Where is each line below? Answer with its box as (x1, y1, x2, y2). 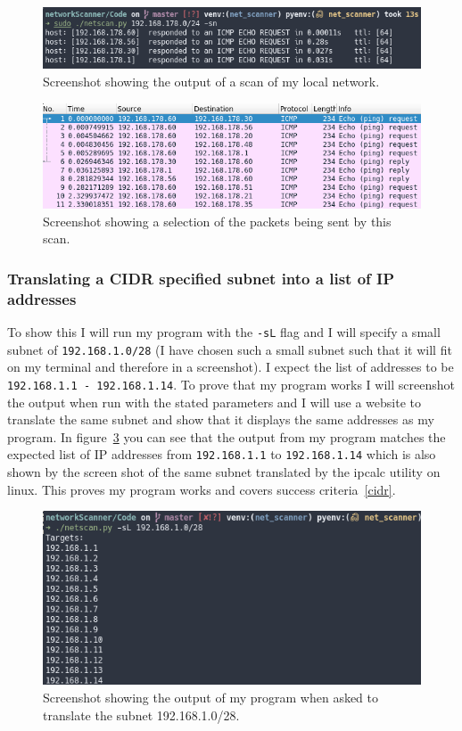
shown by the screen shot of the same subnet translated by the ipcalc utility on (7, 463, 441, 481)
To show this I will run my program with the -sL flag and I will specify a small (7, 323, 441, 341)
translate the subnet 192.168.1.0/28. (43, 705, 240, 724)
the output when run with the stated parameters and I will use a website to (7, 392, 421, 411)
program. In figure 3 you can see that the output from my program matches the (7, 427, 446, 446)
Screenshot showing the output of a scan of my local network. (43, 72, 380, 90)
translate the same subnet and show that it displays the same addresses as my (7, 410, 434, 429)
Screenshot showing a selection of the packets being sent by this (43, 211, 392, 230)
